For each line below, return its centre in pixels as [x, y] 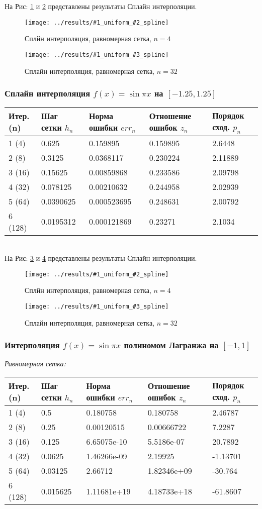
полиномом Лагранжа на [171, 345]
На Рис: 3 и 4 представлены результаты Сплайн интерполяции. [101, 258]
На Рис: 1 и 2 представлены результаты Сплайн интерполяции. [101, 6]
